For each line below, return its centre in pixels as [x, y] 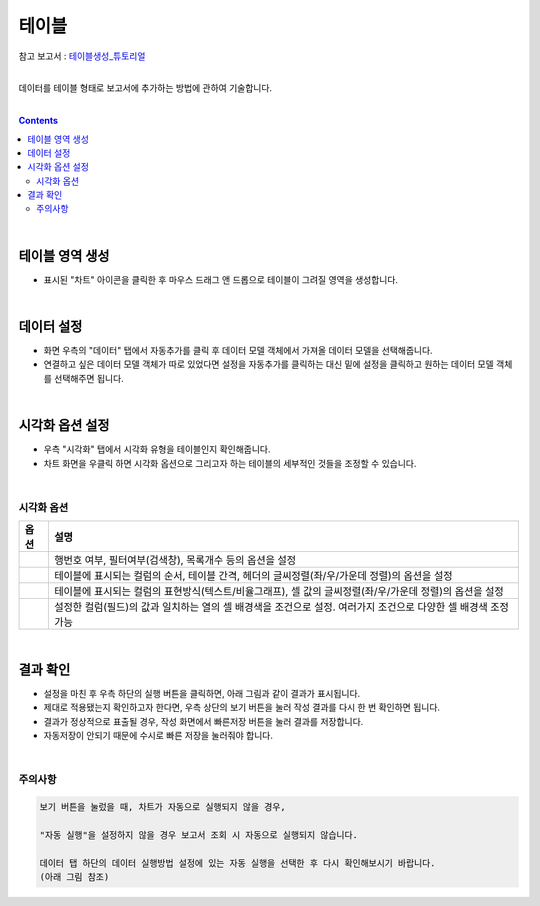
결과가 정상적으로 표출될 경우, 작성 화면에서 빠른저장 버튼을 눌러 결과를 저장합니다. [203, 721]
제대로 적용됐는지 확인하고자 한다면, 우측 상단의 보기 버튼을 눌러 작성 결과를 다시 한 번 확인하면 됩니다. [241, 707]
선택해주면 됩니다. [88, 378]
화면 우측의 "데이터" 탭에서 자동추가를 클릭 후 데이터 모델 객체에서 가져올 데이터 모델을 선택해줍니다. [238, 351]
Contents [38, 121]
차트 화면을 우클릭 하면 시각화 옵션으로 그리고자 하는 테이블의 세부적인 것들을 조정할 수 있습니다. [230, 463]
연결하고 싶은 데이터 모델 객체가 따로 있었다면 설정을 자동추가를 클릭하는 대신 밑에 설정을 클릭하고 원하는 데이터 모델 [268, 364]
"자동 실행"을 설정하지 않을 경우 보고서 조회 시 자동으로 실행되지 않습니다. [199, 834]
